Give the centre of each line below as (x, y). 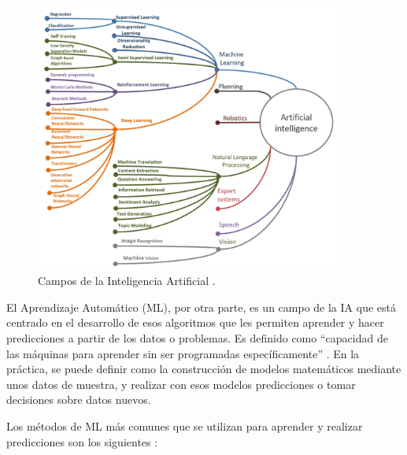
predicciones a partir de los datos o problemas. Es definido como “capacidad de (197, 338)
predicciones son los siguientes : (82, 441)
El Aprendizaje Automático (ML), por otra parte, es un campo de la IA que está (201, 307)
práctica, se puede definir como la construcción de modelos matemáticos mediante (204, 369)
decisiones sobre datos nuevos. (79, 400)
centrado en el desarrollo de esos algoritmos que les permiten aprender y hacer (195, 322)
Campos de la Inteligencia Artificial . (127, 281)
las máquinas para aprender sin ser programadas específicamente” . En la (183, 353)
